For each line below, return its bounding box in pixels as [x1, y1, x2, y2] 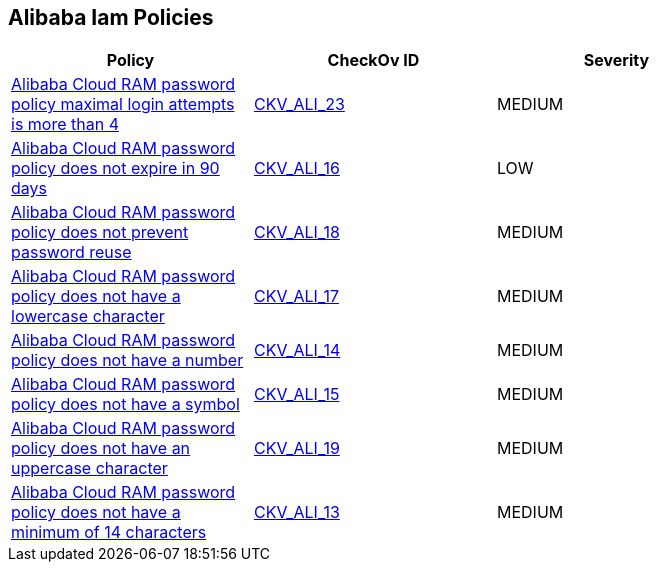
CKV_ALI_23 [253, 94, 345, 115]
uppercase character [11, 458, 168, 479]
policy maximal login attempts [11, 94, 235, 115]
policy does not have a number [11, 350, 244, 371]
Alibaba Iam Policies [8, 5, 214, 30]
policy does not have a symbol [11, 394, 240, 415]
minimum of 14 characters [11, 522, 207, 543]
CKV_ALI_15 [253, 384, 340, 405]
